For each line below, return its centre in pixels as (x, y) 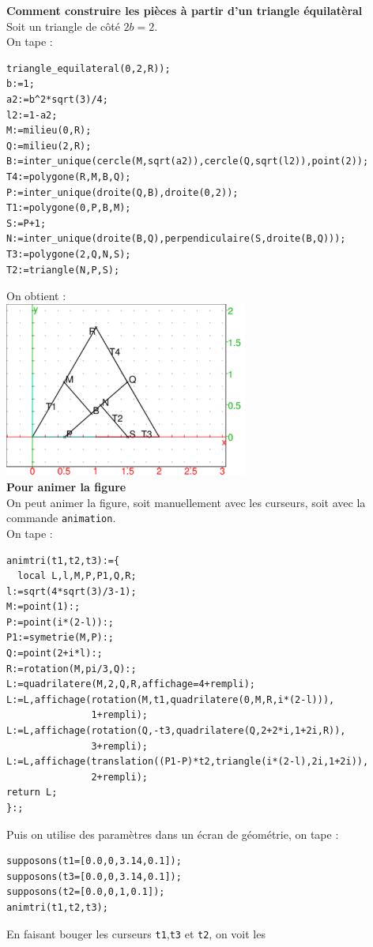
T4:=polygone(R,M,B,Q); (69, 177)
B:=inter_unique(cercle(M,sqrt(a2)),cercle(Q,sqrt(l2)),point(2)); (188, 162)
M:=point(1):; (43, 607)
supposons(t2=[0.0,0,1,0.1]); (86, 892)
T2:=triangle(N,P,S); (63, 270)
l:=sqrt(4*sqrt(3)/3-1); (72, 591)
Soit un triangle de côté (63, 26)
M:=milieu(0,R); (49, 131)
